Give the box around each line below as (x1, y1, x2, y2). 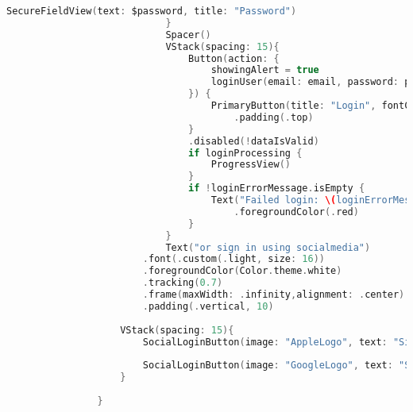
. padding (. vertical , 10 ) (142, 300, 274, 312)
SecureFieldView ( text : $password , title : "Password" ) (6, 6, 297, 17)
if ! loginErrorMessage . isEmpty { (188, 183, 365, 194)
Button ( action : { (188, 52, 280, 64)
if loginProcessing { (188, 147, 303, 159)
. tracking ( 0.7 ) (142, 277, 223, 289)
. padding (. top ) (234, 111, 314, 123)
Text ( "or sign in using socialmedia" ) (165, 241, 371, 253)
